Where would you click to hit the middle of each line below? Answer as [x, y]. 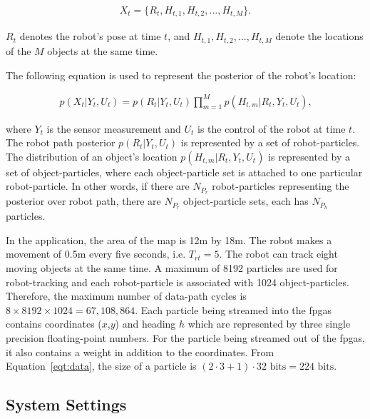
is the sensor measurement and [114, 128]
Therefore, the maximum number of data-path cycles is [126, 296]
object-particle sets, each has [246, 201]
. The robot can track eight [278, 254]
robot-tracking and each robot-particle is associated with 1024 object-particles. [178, 282]
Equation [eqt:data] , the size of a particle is [101, 366]
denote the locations [319, 36]
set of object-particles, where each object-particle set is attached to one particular [184, 172]
